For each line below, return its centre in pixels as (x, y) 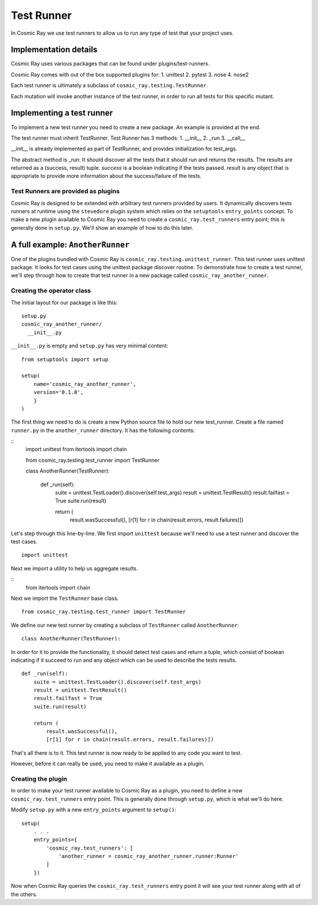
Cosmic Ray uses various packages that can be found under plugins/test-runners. (110, 64)
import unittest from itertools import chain (76, 449)
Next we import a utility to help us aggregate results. (74, 568)
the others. (24, 894)
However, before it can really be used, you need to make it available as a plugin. (107, 764)
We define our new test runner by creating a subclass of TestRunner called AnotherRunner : (125, 625)
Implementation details (54, 50)
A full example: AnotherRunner (70, 245)
